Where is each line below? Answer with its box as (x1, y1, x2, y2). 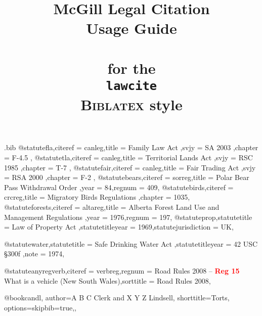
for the (107, 57, 156, 78)
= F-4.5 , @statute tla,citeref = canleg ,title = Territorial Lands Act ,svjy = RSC (4, 152, 253, 163)
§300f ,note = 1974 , (4, 248, 65, 259)
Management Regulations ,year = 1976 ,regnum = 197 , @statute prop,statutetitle (4, 211, 252, 222)
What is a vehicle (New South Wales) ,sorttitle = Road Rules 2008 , (4, 275, 211, 286)
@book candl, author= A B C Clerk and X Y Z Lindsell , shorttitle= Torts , (4, 292, 230, 303)
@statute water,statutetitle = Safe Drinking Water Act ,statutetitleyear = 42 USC (4, 238, 258, 249)
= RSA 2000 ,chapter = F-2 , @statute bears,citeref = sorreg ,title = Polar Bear (4, 172, 249, 183)
